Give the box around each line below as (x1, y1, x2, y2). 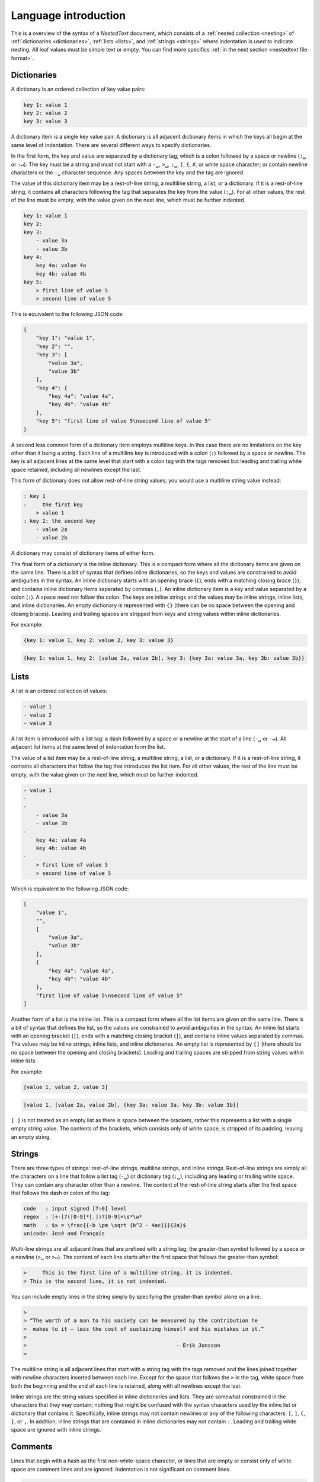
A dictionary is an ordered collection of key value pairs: (11, 85, 146, 92)
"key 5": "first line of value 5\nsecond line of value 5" (36, 418, 212, 424)
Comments (11, 1442, 53, 1452)
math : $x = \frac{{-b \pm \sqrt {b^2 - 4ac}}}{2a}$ (23, 1222, 186, 1228)
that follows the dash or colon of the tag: (11, 1189, 110, 1196)
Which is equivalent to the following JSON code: (11, 885, 129, 892)
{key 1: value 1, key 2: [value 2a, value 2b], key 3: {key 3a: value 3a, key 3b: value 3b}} (23, 654, 305, 661)
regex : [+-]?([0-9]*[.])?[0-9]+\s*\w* (23, 1213, 142, 1221)
